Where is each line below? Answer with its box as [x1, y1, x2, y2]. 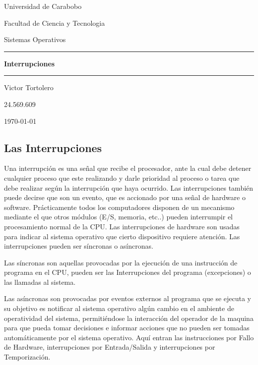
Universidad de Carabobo [4, 1, 82, 11]
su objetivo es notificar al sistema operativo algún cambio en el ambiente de [4, 303, 234, 313]
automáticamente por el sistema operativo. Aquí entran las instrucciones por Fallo [4, 332, 254, 342]
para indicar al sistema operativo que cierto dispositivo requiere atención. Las [4, 231, 240, 241]
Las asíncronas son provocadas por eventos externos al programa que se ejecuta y [4, 293, 251, 304]
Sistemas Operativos [4, 34, 66, 45]
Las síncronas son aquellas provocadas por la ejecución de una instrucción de [4, 257, 238, 267]
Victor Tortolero [4, 82, 54, 93]
